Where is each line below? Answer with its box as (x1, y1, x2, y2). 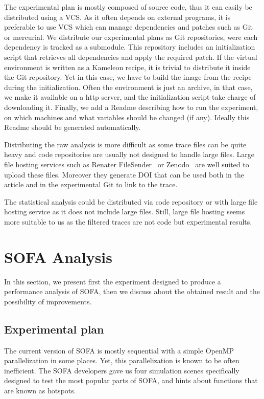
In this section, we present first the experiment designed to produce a (4, 276, 221, 286)
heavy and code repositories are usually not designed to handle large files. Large (4, 149, 254, 160)
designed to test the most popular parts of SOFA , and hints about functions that (4, 375, 258, 386)
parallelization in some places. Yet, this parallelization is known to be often (4, 355, 239, 366)
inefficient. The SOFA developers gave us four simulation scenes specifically (4, 365, 239, 375)
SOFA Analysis (4, 246, 112, 267)
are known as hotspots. (4, 385, 76, 395)
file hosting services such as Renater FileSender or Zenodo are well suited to (4, 159, 249, 169)
